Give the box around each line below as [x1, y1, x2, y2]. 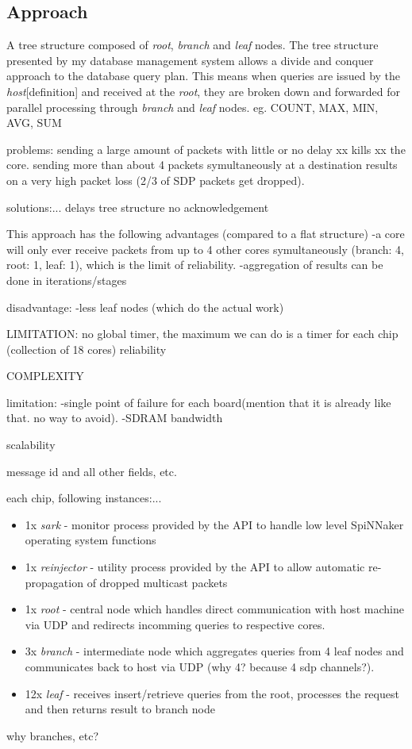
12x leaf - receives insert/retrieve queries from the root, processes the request [25, 685, 399, 701]
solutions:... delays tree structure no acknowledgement [6, 198, 269, 215]
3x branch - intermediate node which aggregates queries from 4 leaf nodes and [25, 643, 404, 659]
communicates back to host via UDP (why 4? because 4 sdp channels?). [25, 659, 375, 675]
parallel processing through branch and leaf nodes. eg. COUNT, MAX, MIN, [6, 98, 379, 115]
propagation [25, 574, 83, 590]
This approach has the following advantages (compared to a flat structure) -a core [6, 225, 405, 242]
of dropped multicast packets [87, 574, 228, 590]
